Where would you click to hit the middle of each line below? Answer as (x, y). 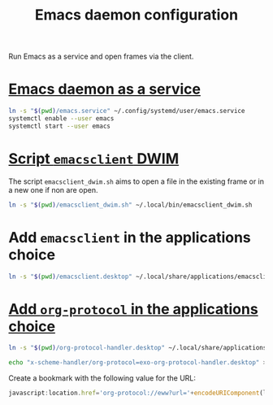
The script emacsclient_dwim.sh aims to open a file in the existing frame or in (136, 181)
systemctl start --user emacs (60, 126)
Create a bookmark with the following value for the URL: (102, 378)
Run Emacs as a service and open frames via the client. (101, 57)
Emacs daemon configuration (136, 15)
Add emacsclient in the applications (130, 237)
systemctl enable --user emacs (61, 119)
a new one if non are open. (53, 189)
